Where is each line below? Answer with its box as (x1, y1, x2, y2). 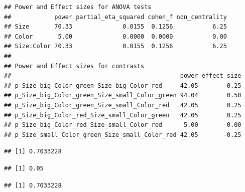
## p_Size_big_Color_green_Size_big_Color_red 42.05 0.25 (4, 82, 241, 89)
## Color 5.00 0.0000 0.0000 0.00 (4, 33, 227, 40)
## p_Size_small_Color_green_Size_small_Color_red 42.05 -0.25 (4, 131, 241, 138)
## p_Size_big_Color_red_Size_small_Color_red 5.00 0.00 (4, 121, 241, 129)
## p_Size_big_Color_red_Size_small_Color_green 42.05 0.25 (4, 111, 241, 119)
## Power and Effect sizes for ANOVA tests (4, 4, 152, 11)
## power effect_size (4, 72, 241, 80)
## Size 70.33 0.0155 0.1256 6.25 (4, 23, 227, 31)
